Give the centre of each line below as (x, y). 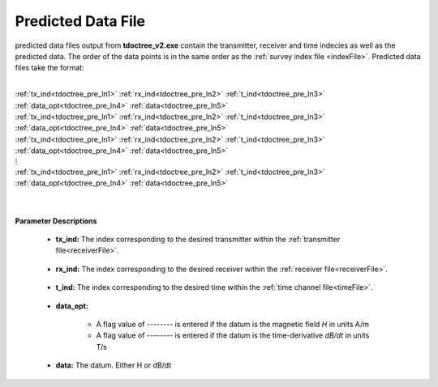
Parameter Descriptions (56, 221)
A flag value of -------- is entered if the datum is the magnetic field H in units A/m (232, 324)
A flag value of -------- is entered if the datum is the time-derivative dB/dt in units (233, 335)
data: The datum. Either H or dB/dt (114, 365)
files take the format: (49, 68)
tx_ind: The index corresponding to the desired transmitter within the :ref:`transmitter (198, 239)
